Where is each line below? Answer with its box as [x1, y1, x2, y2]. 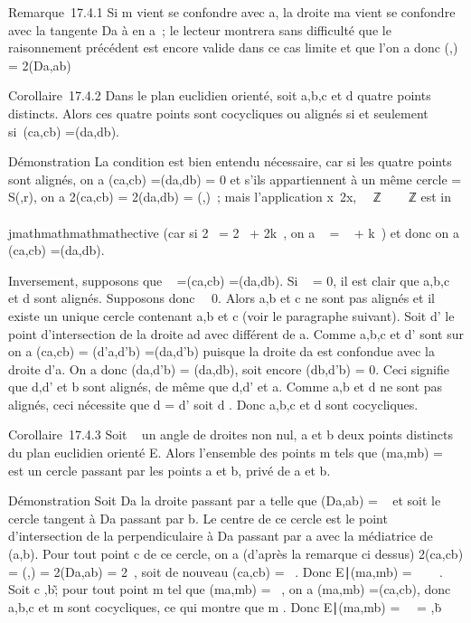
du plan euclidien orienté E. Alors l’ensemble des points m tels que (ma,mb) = [8, 443, 443, 462]
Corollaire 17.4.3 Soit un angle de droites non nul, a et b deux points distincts [8, 425, 454, 444]
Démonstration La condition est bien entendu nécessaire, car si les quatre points [8, 152, 452, 171]
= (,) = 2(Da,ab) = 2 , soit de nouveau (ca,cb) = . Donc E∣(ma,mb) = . [8, 562, 443, 581]
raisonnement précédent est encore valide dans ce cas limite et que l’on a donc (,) [8, 38, 458, 57]
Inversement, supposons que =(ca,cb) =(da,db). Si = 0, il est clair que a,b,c [8, 270, 450, 289]
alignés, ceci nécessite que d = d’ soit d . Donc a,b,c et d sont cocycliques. [8, 394, 419, 413]
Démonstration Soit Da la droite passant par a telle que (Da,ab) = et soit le [8, 491, 441, 510]
